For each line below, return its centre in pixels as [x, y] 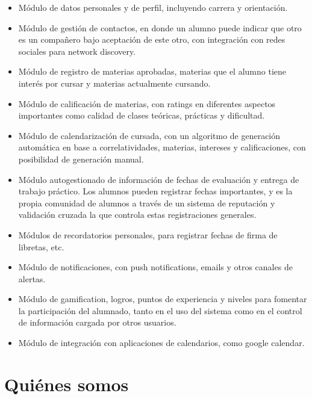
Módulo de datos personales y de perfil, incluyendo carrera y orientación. [153, 7]
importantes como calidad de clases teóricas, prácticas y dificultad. [142, 115]
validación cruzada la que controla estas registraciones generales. [137, 215]
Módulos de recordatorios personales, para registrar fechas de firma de [148, 234]
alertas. [32, 278]
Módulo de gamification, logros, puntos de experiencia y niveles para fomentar [163, 299]
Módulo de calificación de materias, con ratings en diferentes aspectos [147, 103]
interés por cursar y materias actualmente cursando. [114, 83]
